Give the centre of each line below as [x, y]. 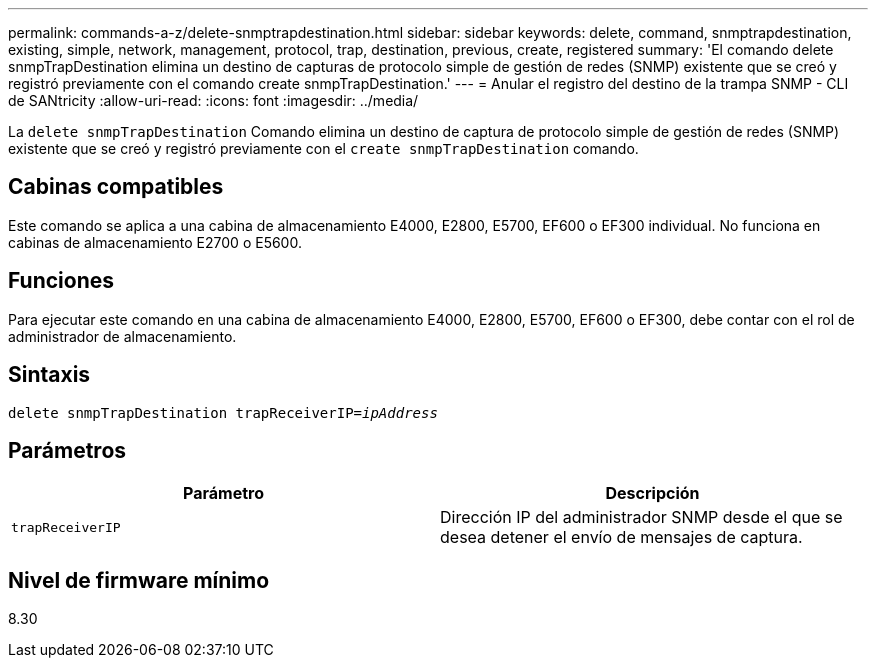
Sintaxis [49, 375]
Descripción [652, 493]
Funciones [61, 281]
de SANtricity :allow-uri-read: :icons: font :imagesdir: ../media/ [213, 100]
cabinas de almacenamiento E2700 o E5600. [155, 242]
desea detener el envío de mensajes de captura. [621, 537]
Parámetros [67, 450]
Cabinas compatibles [116, 187]
